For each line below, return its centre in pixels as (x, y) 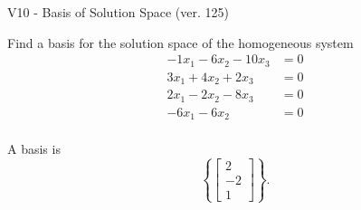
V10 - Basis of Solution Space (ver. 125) (118, 12)
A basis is (34, 149)
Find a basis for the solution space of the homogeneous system (180, 42)
